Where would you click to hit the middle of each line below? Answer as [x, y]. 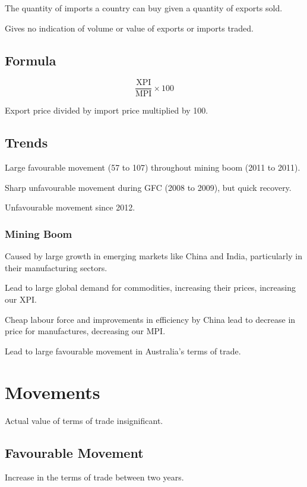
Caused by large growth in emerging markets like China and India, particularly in [153, 256]
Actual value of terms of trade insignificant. [84, 420]
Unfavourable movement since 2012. [70, 207]
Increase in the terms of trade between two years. [94, 477]
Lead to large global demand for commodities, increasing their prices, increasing [150, 288]
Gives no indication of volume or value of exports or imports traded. [129, 28]
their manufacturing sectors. [56, 267]
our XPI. [21, 299]
